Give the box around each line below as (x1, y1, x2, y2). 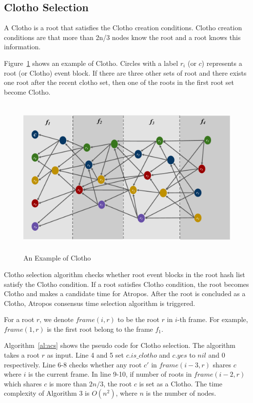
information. (4, 41, 41, 52)
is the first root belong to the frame (47, 323, 153, 334)
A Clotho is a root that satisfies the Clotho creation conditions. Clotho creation (4, 22, 242, 33)
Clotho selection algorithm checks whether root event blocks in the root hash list (4, 269, 245, 279)
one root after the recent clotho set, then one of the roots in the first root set (4, 77, 234, 87)
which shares (4, 378, 42, 388)
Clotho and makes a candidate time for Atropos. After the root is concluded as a (4, 288, 246, 299)
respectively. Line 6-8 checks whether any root (4, 359, 142, 369)
